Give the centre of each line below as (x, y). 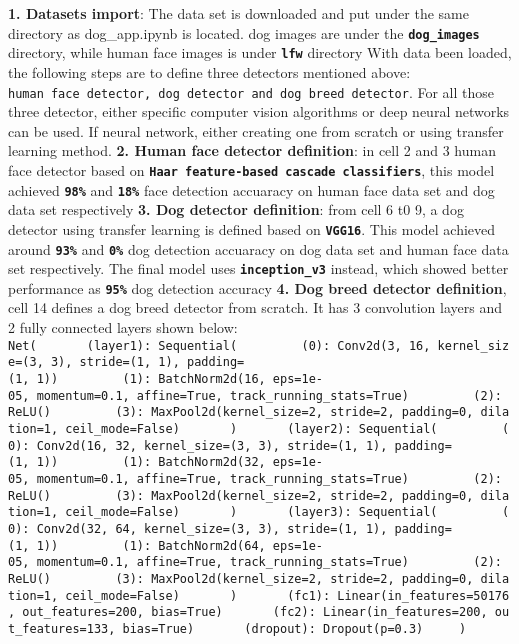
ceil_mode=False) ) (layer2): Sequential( (251, 428)
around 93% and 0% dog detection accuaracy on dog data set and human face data (258, 248)
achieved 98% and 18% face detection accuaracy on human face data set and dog (251, 189)
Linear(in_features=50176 (423, 595)
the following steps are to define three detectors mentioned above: (209, 71)
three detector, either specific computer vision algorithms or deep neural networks (259, 111)
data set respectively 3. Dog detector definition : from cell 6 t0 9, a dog (236, 209)
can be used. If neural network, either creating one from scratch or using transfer (256, 130)
